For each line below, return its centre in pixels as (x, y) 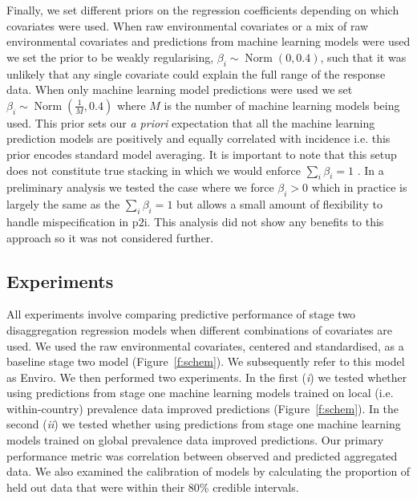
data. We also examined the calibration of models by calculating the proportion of (208, 471)
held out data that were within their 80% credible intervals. (153, 487)
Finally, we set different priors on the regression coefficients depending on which (203, 10)
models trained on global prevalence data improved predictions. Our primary (195, 440)
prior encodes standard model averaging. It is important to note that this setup (202, 154)
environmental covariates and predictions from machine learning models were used (208, 41)
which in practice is (359, 187)
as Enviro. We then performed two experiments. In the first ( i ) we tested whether (207, 377)
